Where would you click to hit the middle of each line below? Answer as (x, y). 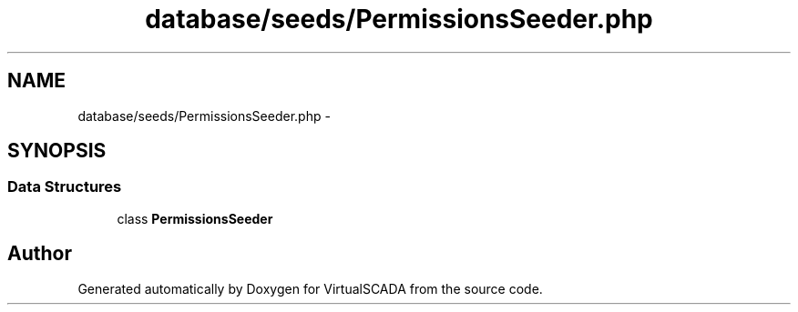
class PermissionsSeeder (195, 218)
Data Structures (65, 187)
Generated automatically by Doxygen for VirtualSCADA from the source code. (310, 288)
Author (40, 254)
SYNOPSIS (57, 151)
